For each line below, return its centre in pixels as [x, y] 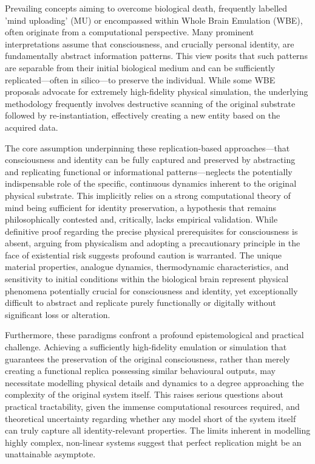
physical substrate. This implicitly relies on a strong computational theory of [148, 195]
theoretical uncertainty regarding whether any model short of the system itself [151, 418]
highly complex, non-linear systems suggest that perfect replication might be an [153, 442]
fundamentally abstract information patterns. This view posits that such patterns [156, 56]
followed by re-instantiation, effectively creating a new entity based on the [143, 115]
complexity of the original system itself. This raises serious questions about [144, 394]
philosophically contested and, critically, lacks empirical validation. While [141, 219]
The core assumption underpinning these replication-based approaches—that [147, 147]
